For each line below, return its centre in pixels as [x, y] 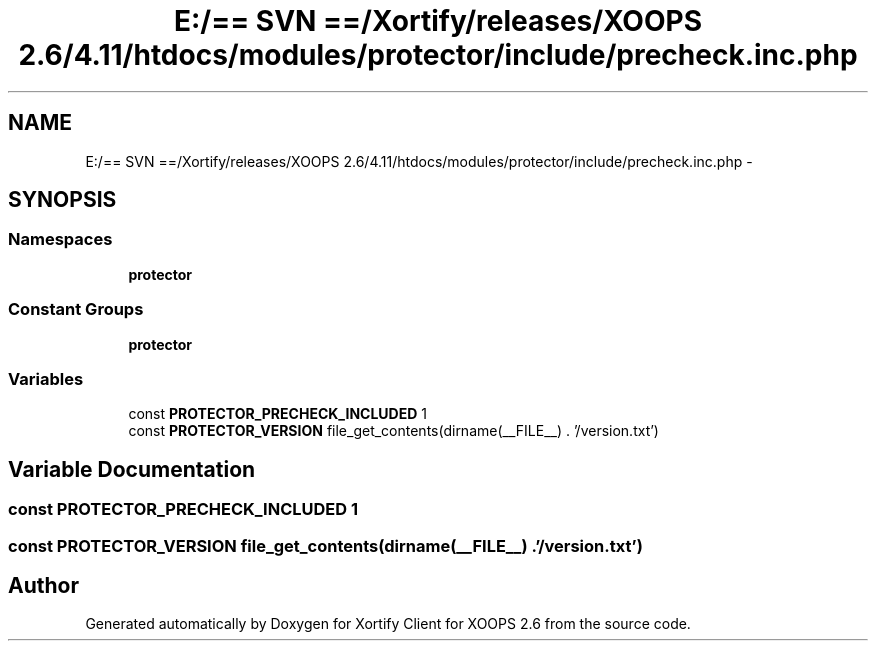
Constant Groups [76, 309]
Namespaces [60, 239]
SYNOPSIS [62, 200]
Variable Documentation [132, 469]
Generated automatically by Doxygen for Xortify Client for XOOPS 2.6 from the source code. [388, 624]
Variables [46, 378]
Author [43, 585]
